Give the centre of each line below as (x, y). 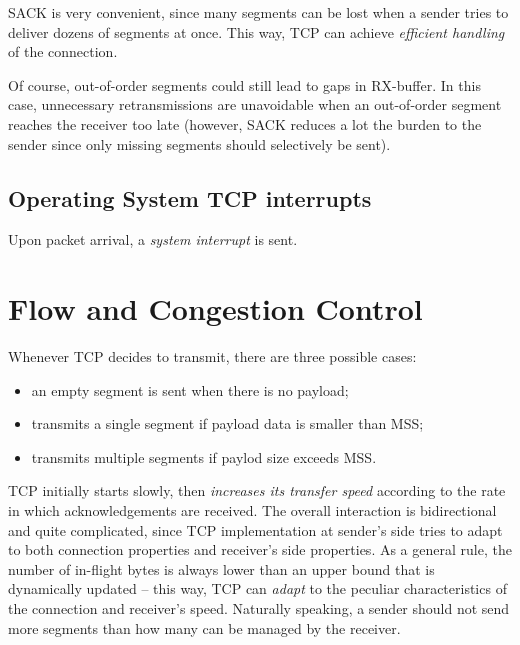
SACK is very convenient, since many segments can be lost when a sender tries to (258, 12)
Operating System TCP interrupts (190, 197)
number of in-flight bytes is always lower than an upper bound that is (221, 568)
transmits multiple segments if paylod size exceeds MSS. (204, 456)
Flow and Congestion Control (215, 308)
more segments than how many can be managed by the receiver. (204, 627)
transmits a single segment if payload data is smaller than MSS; (227, 423)
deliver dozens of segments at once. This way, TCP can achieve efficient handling (256, 31)
